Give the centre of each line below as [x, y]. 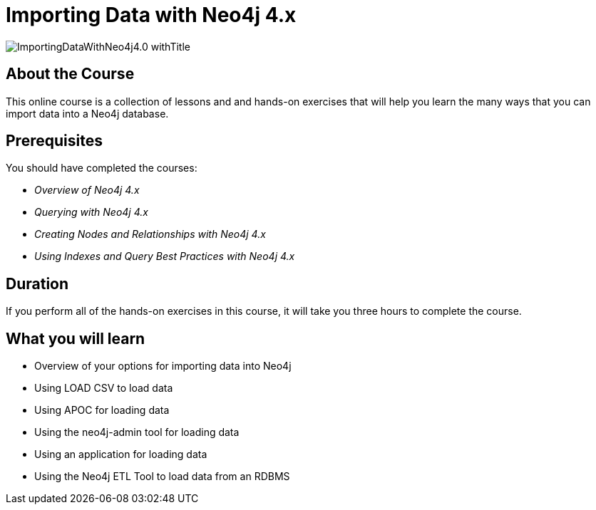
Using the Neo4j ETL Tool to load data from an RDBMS [162, 477]
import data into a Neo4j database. [87, 113]
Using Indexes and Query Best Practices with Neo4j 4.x [165, 256]
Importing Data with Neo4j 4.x [151, 15]
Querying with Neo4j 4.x [91, 212]
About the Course [70, 74]
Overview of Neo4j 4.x [87, 190]
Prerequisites [54, 141]
